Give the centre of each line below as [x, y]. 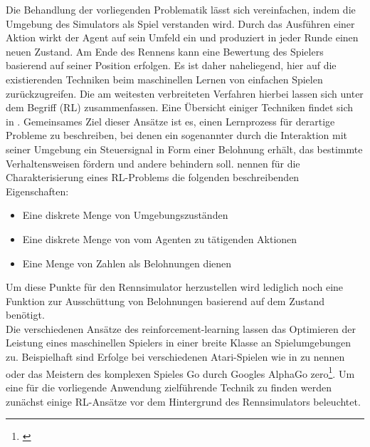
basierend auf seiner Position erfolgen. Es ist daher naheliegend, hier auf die [171, 65]
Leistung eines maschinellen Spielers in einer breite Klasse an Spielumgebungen [178, 343]
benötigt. [25, 315]
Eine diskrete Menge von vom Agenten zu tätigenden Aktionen [160, 238]
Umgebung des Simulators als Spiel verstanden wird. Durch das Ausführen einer [180, 23]
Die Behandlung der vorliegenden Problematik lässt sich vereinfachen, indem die [181, 9]
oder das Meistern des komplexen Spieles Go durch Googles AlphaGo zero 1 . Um [180, 372]
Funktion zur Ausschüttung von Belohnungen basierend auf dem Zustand [165, 300]
